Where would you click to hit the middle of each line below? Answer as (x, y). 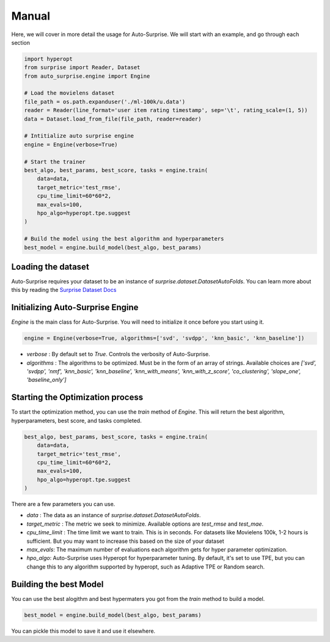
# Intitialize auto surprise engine (79, 136)
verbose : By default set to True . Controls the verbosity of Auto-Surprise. (118, 354)
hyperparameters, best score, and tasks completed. (76, 420)
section (21, 42)
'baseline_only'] (46, 380)
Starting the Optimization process (77, 398)
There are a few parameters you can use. (63, 504)
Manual (31, 16)
